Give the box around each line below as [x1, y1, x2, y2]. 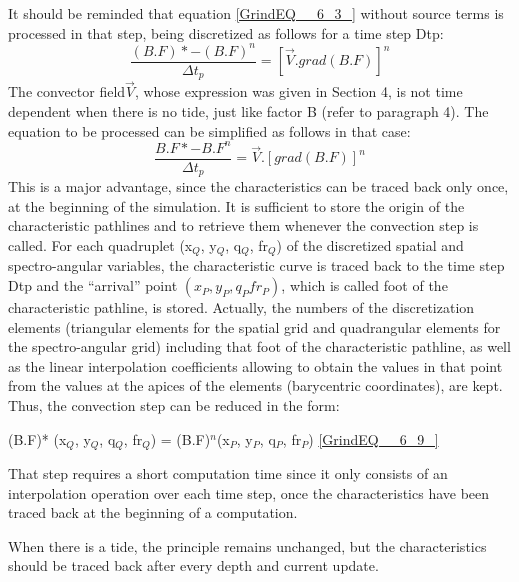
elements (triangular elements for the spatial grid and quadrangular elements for [8, 316, 501, 337]
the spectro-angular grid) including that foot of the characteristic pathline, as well [8, 336, 511, 357]
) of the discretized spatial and [276, 235, 464, 255]
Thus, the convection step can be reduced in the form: [8, 395, 340, 416]
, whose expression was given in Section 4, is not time [134, 81, 463, 102]
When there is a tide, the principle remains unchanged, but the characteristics [8, 535, 487, 556]
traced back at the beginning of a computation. [8, 502, 298, 523]
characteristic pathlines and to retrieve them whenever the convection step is [8, 215, 479, 236]
